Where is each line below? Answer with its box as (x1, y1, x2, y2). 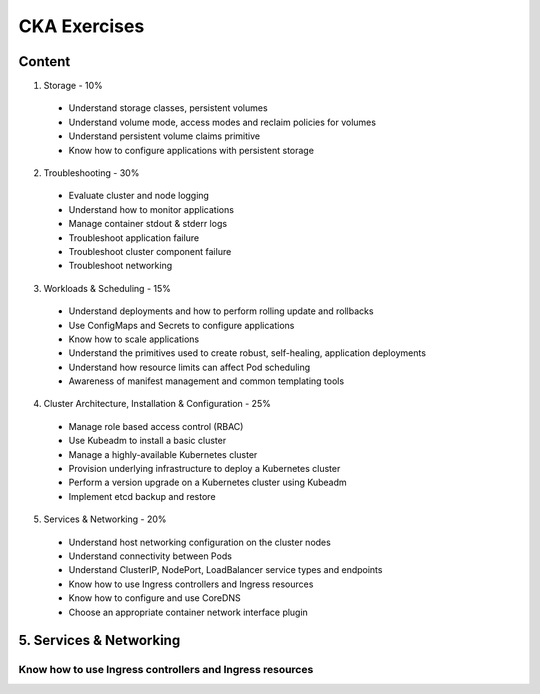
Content (18, 53, 71, 70)
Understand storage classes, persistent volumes (68, 102, 269, 114)
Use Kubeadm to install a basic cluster (68, 435, 227, 447)
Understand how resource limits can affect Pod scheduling (68, 361, 311, 373)
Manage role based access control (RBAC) (68, 420, 244, 432)
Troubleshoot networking (68, 260, 173, 272)
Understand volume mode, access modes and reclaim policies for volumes (68, 116, 377, 128)
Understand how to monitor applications (68, 203, 235, 215)
